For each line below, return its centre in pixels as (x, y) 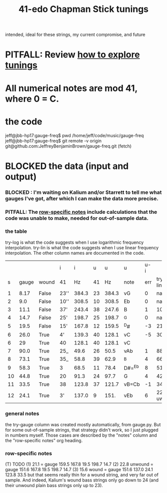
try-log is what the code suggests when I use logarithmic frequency (75, 242)
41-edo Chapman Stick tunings (83, 9)
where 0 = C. (32, 99)
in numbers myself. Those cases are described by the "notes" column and (81, 435)
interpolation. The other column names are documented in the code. (75, 253)
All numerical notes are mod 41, (71, 88)
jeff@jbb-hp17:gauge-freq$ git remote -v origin (53, 141)
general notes (22, 414)
